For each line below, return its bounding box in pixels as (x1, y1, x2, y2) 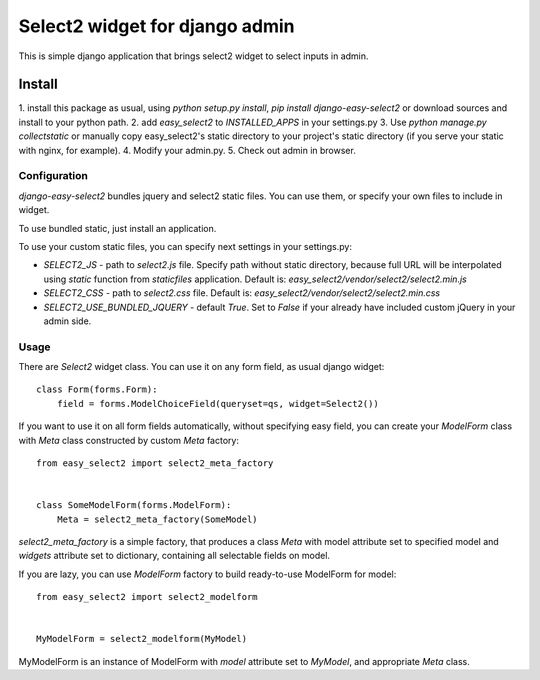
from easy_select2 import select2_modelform (36, 591, 259, 603)
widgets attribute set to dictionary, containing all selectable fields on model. (18, 550, 330, 562)
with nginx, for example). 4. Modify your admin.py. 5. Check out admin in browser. (18, 144, 357, 156)
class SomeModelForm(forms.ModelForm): (36, 500, 232, 511)
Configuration (18, 169, 89, 183)
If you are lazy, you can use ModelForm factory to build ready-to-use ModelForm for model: (18, 568, 397, 580)
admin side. (43, 315, 92, 327)
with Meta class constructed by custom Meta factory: (18, 434, 240, 446)
